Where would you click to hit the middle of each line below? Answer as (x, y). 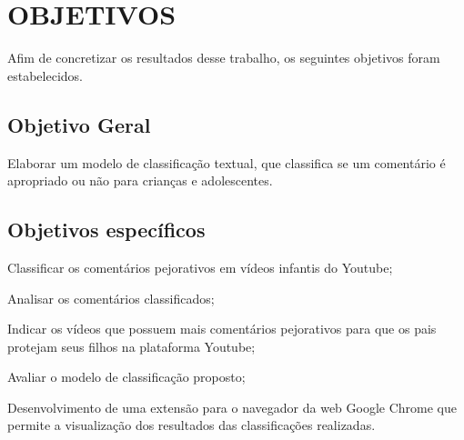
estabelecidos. (45, 75)
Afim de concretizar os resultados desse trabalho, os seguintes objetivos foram (224, 58)
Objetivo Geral (79, 124)
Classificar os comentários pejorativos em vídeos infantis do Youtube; (200, 267)
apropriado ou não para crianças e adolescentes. (140, 180)
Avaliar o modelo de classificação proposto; (126, 377)
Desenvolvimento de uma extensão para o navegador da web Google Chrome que (232, 407)
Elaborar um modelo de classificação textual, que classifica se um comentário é (227, 162)
